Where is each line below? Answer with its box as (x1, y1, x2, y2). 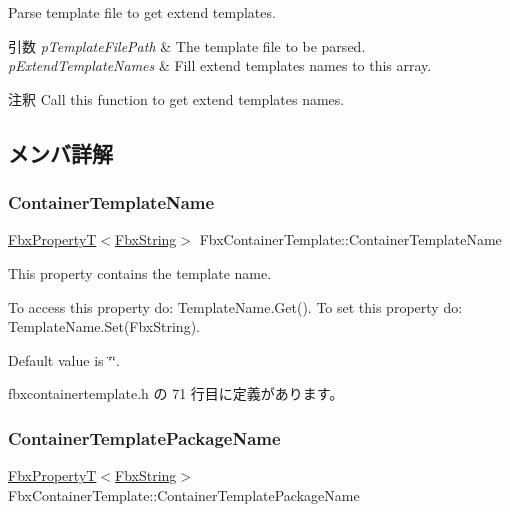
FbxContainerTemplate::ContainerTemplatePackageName (8, 484, 360, 505)
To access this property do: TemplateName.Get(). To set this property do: (8, 296, 463, 317)
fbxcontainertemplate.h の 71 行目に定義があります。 (8, 383, 344, 404)
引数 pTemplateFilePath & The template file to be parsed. (8, 35, 366, 56)
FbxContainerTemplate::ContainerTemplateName (199, 229, 502, 250)
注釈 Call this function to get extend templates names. (8, 88, 345, 109)
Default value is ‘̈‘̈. (8, 349, 120, 370)
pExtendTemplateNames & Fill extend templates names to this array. (8, 55, 432, 76)
